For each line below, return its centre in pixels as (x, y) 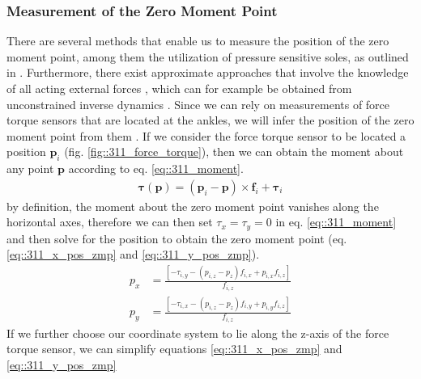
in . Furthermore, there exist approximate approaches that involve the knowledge (208, 72)
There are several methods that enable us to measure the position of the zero (198, 41)
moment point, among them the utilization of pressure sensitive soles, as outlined (208, 56)
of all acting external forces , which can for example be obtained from (179, 88)
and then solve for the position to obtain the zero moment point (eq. (177, 238)
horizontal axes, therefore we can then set (110, 222)
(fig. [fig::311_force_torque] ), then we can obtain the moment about (234, 152)
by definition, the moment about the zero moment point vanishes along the (193, 206)
